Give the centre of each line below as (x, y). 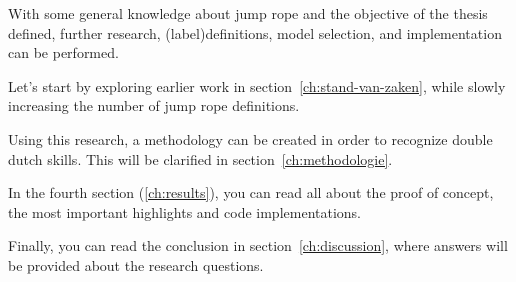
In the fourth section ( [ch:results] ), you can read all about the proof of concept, (251, 192)
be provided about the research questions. (136, 264)
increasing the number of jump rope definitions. (154, 105)
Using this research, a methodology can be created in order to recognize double (250, 138)
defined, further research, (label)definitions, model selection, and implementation (255, 32)
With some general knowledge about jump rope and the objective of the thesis (248, 13)
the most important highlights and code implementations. (185, 211)
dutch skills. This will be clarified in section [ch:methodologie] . (200, 158)
